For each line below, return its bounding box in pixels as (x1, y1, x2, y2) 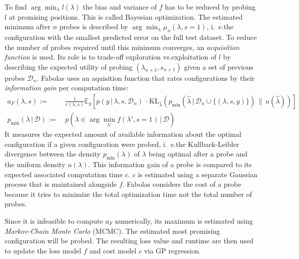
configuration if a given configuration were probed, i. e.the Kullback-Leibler (5, 138, 239, 149)
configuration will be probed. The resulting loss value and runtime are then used (5, 235, 254, 246)
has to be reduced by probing (165, 2, 256, 12)
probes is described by (59, 21, 128, 32)
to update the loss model (5, 245, 81, 255)
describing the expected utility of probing (5, 61, 133, 72)
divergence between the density (5, 148, 101, 159)
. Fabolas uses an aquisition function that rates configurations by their (36, 72, 255, 83)
